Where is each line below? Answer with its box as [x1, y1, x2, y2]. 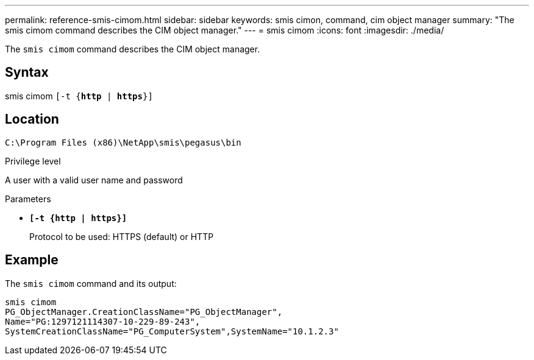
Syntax [5, 65, 49, 80]
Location [5, 111, 59, 127]
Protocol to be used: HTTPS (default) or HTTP [29, 231, 214, 242]
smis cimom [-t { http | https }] [5, 90, 153, 101]
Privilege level [5, 155, 61, 166]
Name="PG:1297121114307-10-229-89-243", [5, 316, 201, 326]
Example [5, 252, 59, 268]
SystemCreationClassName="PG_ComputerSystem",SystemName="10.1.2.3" [5, 326, 339, 336]
